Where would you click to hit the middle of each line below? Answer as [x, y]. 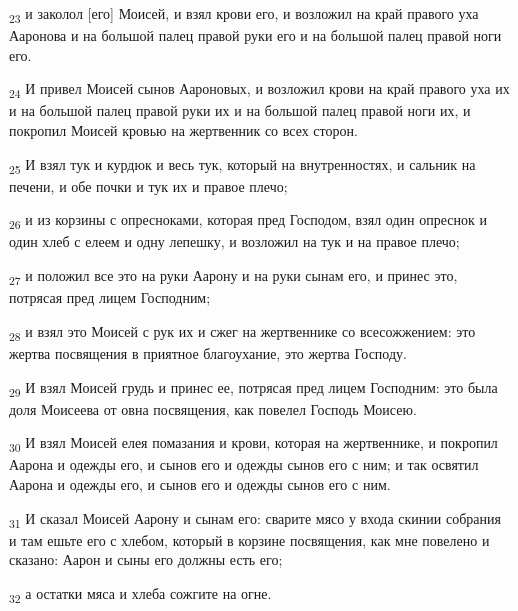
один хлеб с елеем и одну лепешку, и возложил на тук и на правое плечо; [234, 241]
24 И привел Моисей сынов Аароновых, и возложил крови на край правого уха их [259, 90]
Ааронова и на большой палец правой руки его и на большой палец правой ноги [255, 35]
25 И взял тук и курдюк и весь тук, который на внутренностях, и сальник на [242, 165]
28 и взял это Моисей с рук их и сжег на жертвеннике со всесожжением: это [242, 332]
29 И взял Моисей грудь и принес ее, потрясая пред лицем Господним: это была [253, 388]
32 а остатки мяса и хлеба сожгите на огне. [140, 594]
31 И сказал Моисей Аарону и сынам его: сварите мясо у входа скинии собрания [255, 519]
